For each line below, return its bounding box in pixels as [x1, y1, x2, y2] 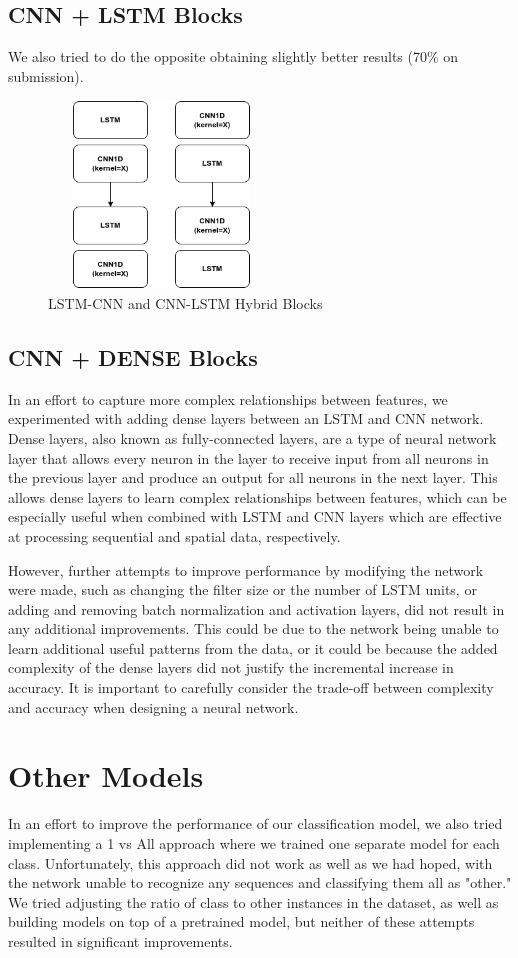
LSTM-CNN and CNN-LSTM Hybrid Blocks [48, 292, 323, 313]
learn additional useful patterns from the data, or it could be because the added [8, 637, 498, 658]
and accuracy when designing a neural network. [8, 696, 299, 717]
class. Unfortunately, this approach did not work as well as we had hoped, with [8, 852, 493, 873]
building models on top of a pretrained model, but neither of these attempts [8, 911, 475, 932]
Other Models [8, 755, 204, 796]
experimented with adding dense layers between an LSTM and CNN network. [8, 408, 484, 429]
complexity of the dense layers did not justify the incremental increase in [8, 657, 454, 678]
